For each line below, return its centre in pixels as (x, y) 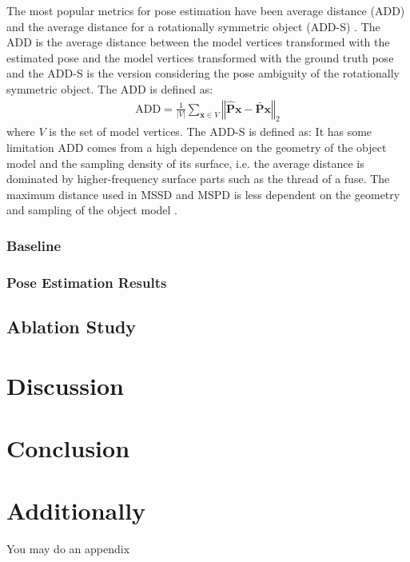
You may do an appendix (68, 549)
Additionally (76, 510)
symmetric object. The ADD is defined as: (110, 88)
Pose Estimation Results (87, 282)
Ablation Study (72, 327)
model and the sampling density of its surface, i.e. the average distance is (185, 163)
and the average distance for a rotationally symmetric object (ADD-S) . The (193, 26)
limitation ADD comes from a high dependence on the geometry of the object (197, 147)
